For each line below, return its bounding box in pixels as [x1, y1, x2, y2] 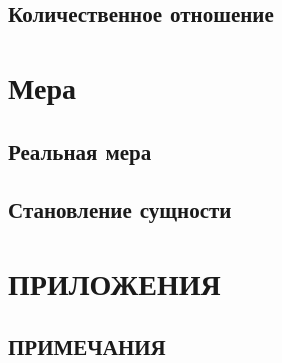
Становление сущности [8, 194, 232, 225]
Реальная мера [8, 135, 152, 166]
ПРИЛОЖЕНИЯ [8, 262, 221, 303]
